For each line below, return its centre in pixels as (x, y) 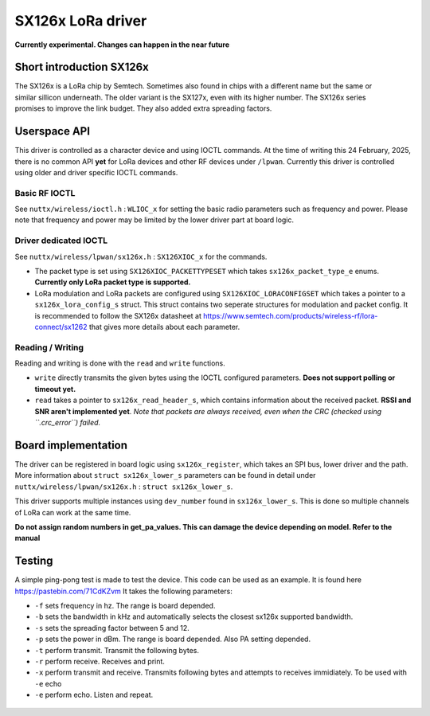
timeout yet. (55, 389)
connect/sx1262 (61, 327)
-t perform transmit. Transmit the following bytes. (117, 650)
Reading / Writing (49, 347)
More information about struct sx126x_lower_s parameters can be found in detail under (165, 475)
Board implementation (71, 445)
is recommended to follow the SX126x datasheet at (118, 315)
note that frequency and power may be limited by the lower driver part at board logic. (154, 220)
